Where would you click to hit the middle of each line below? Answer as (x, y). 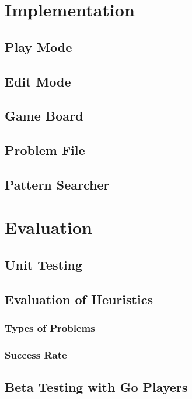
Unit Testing (44, 265)
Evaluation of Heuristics (79, 299)
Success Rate (36, 354)
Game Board (44, 116)
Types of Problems (50, 328)
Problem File (45, 150)
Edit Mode (38, 81)
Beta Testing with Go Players (96, 387)
